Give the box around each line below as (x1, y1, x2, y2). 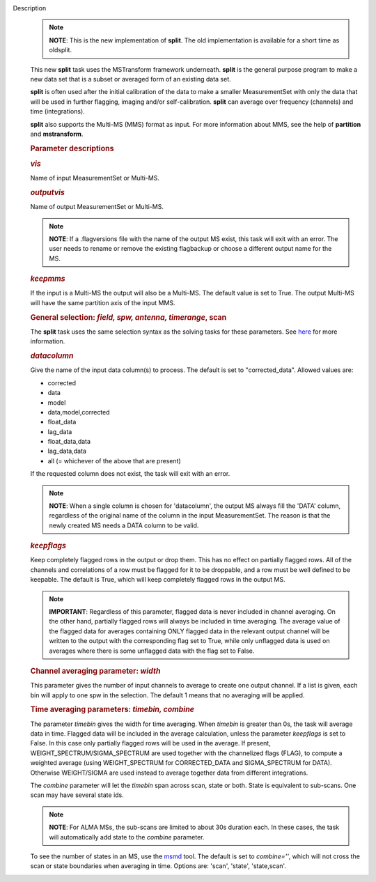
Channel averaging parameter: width (30, 666, 161, 676)
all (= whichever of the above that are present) (47, 456, 181, 465)
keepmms (30, 274, 65, 284)
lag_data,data (47, 447, 87, 456)
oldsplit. (49, 46, 72, 54)
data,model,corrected (47, 408, 111, 416)
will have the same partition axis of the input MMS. (30, 298, 175, 307)
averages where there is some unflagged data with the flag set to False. (49, 647, 255, 655)
